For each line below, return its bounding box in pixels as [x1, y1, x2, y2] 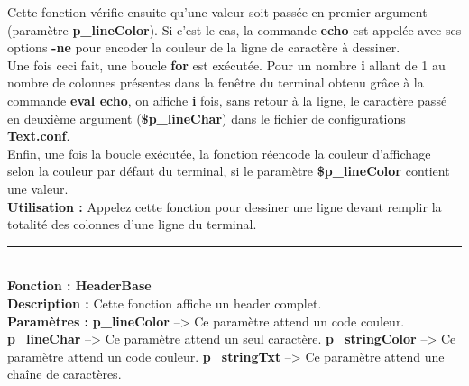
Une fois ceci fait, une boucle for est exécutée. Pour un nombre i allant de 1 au [7, 55, 446, 74]
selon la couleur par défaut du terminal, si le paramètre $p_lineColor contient [7, 161, 450, 180]
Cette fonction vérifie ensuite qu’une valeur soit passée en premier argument [7, 3, 428, 21]
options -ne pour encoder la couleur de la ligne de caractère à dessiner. [7, 38, 400, 57]
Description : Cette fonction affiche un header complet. [7, 293, 322, 312]
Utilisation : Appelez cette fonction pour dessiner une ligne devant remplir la [7, 197, 442, 216]
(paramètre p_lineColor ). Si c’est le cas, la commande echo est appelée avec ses [7, 20, 462, 39]
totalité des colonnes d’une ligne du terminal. [7, 215, 257, 234]
